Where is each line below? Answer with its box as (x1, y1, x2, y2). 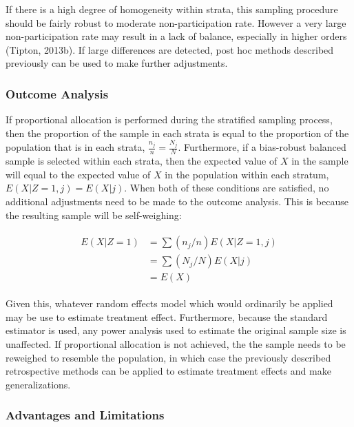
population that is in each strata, (6, 140, 145, 154)
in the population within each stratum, (165, 167, 329, 181)
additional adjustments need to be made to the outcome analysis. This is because (6, 194, 348, 208)
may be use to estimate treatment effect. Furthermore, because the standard (6, 309, 328, 324)
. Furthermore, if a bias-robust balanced (178, 140, 346, 154)
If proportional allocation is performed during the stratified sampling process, (6, 112, 333, 127)
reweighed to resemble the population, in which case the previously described (6, 350, 331, 364)
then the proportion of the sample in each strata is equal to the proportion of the (6, 125, 349, 140)
